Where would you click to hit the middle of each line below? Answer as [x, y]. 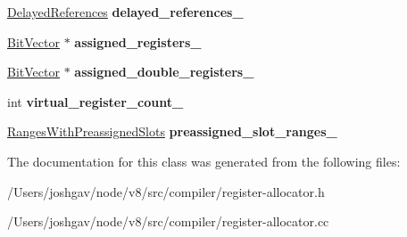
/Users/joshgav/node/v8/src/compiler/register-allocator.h [166, 191]
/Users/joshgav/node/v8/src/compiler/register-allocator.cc [168, 221]
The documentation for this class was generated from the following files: [204, 161]
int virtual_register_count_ [96, 101]
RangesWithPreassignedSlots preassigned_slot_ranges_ [172, 131]
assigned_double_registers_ [164, 72]
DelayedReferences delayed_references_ [125, 12]
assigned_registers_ [138, 41]
